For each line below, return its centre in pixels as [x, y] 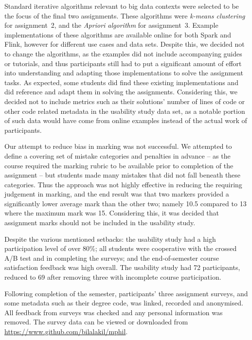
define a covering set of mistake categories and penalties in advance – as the [117, 155]
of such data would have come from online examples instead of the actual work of [126, 120]
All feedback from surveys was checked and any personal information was [114, 312]
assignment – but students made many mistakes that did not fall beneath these [123, 175]
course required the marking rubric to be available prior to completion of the [119, 165]
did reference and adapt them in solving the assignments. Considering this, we [121, 92]
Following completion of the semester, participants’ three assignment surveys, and [126, 293]
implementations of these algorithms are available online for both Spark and [118, 34]
